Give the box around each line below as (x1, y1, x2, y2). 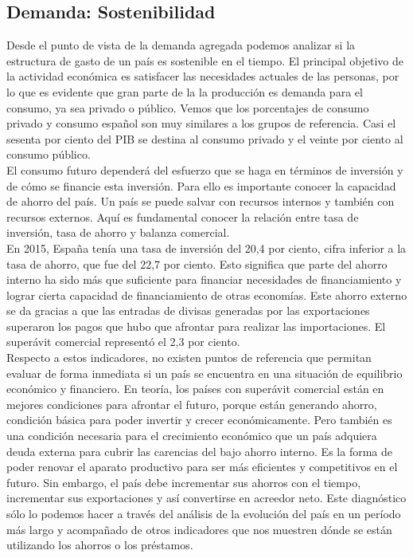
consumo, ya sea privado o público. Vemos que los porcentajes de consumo (6, 99, 369, 116)
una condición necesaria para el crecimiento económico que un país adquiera (6, 427, 377, 444)
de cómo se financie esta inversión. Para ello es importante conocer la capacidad (6, 177, 396, 194)
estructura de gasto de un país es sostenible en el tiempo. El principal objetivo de (6, 52, 403, 69)
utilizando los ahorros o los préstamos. (6, 536, 193, 553)
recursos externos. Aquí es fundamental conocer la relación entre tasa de (6, 208, 359, 225)
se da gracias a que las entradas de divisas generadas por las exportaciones (6, 302, 370, 319)
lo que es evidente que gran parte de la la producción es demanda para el (6, 83, 363, 100)
